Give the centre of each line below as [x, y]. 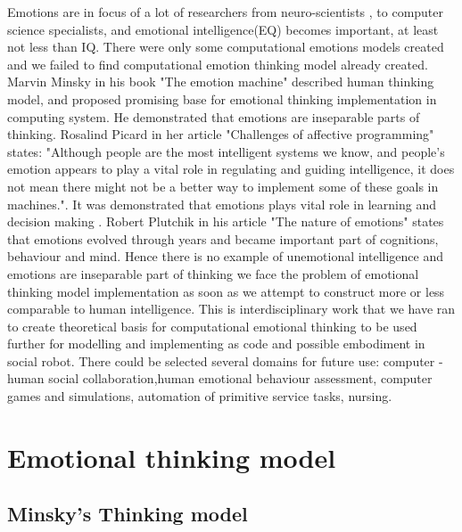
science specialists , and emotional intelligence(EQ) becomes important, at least [223, 29]
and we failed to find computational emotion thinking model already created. [218, 64]
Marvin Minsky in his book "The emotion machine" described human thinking [221, 82]
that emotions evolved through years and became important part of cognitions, [223, 238]
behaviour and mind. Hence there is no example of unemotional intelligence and [226, 256]
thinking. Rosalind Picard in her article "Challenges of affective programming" [221, 134]
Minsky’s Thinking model [128, 514]
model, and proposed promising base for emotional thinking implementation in [222, 98]
